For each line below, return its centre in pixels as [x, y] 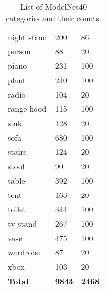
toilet [17, 209]
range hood [27, 109]
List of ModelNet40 [53, 7]
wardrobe [24, 252]
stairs [17, 152]
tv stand [22, 223]
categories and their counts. [53, 18]
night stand [28, 37]
